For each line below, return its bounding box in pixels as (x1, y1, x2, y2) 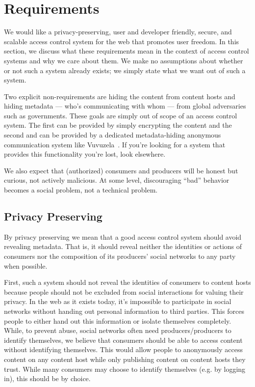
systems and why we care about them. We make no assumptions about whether (4, 55, 243, 65)
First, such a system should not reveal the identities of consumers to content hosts (4, 277, 251, 287)
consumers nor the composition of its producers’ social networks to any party (4, 251, 236, 261)
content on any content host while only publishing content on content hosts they (4, 354, 246, 364)
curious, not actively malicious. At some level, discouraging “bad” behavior (4, 175, 229, 185)
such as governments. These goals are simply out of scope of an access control (4, 110, 237, 120)
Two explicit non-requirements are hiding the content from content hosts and (4, 91, 235, 101)
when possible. (4, 260, 48, 271)
